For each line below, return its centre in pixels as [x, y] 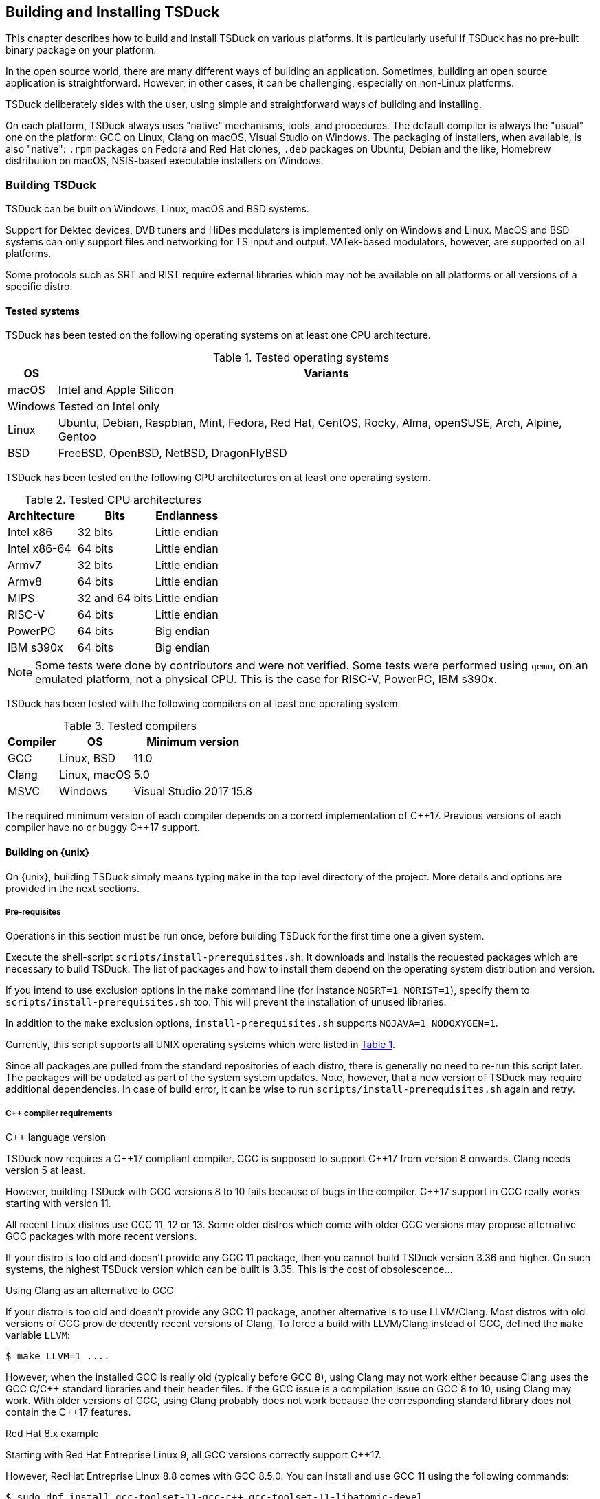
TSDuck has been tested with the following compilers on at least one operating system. [203, 704]
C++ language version [56, 1137]
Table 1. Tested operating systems [301, 358]
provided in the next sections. [73, 888]
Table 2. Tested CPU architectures [113, 500]
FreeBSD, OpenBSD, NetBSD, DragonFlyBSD [173, 453]
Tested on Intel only [109, 407]
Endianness [187, 516]
